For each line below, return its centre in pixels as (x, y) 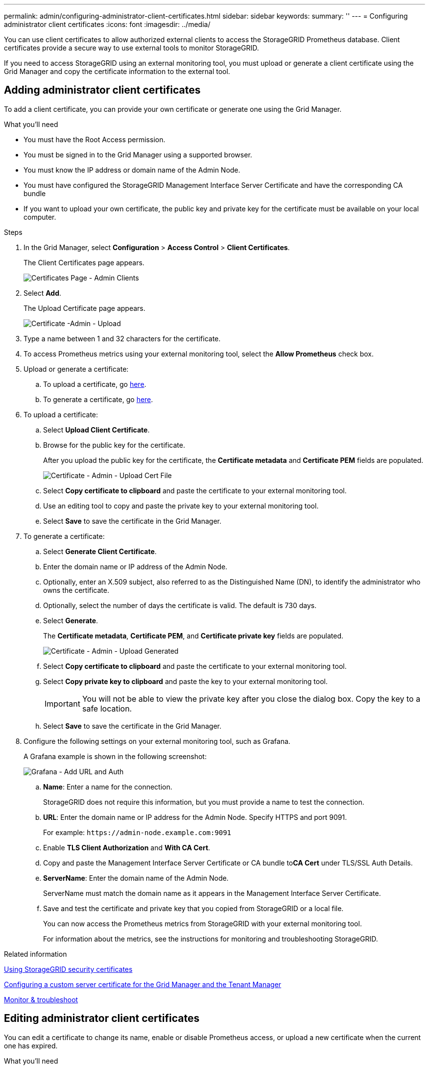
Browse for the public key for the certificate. (114, 445)
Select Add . (43, 293)
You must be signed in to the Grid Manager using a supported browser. (138, 154)
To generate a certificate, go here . (98, 399)
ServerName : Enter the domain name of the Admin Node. (136, 878)
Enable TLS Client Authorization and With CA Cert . (127, 847)
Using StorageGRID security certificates (68, 969)
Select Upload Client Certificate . (96, 430)
